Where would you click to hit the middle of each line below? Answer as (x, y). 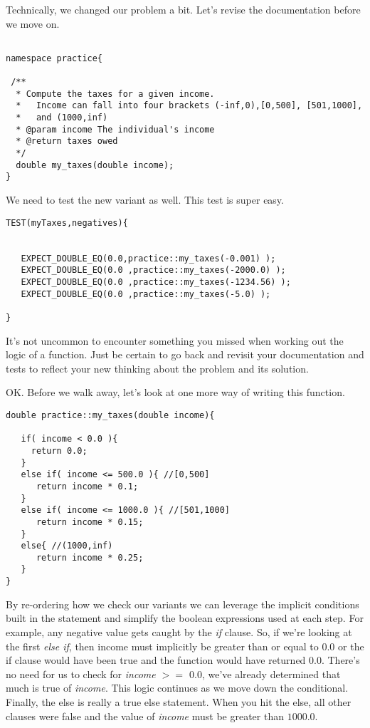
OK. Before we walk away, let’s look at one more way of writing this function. (175, 392)
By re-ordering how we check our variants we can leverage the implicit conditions (183, 604)
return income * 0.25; (90, 557)
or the (351, 646)
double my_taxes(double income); (95, 165)
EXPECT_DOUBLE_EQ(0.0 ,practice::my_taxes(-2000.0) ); (153, 270)
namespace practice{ (54, 58)
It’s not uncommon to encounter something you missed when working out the (175, 340)
